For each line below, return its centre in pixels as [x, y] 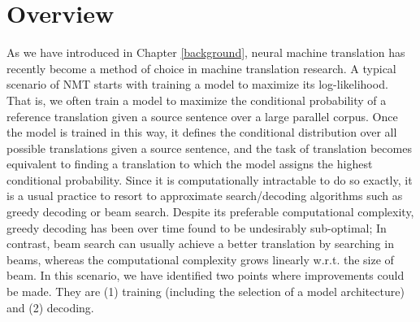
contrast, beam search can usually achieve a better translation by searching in [200, 244]
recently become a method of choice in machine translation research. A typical [201, 68]
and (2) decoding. [50, 307]
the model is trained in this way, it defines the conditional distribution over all [202, 132]
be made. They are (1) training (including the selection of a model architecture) [206, 292]
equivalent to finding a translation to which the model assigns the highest [190, 164]
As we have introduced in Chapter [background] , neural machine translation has [206, 52]
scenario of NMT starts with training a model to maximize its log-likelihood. [197, 84]
